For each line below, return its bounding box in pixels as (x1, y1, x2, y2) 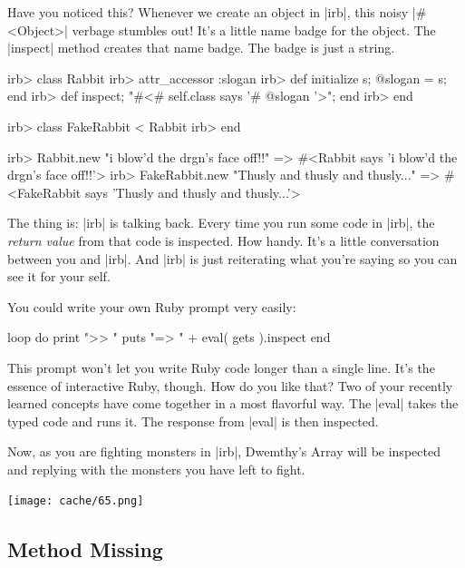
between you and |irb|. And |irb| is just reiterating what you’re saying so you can (7, 249, 458, 268)
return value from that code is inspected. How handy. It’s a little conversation (7, 230, 440, 250)
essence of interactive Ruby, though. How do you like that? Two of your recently (7, 376, 453, 395)
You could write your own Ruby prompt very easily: (7, 297, 296, 316)
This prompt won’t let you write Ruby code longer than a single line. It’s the (7, 357, 435, 377)
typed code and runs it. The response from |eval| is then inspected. (7, 411, 379, 430)
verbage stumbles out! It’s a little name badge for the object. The (72, 20, 436, 39)
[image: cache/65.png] (7, 495, 144, 508)
